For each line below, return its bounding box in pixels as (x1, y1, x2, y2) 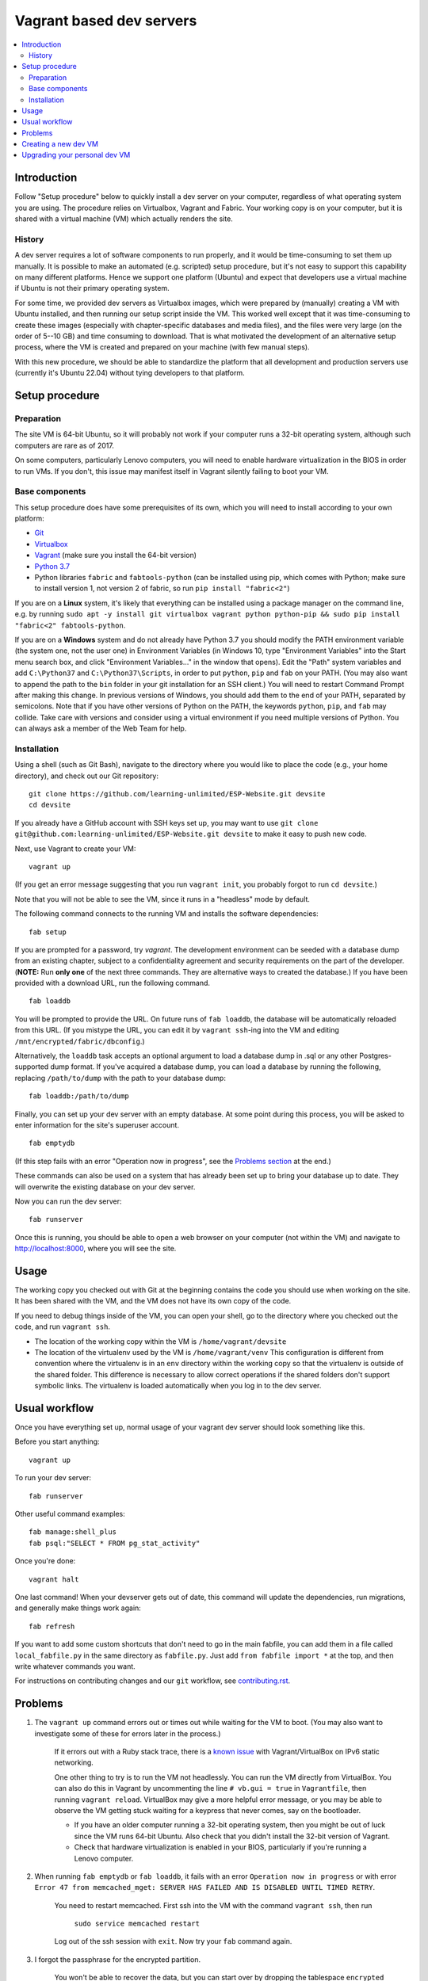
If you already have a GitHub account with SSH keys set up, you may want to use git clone (14, 818, 319, 827)
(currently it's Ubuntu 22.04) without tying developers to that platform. (14, 368, 245, 378)
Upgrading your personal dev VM (21, 151, 131, 160)
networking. (54, 1758, 94, 1767)
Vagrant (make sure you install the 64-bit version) (34, 551, 197, 560)
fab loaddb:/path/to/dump (29, 1092, 130, 1101)
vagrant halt (29, 1574, 79, 1584)
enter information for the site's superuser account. (14, 1120, 180, 1129)
